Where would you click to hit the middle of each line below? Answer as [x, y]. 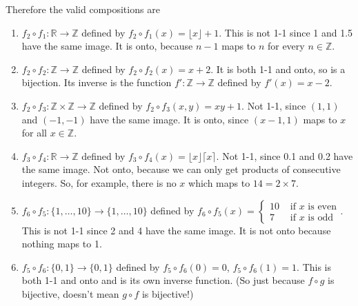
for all [34, 133]
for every [286, 46]
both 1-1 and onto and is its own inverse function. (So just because [163, 280]
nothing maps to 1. [62, 244]
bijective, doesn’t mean [70, 293]
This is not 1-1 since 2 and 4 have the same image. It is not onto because [176, 230]
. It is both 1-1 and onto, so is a [278, 69]
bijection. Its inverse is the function [97, 82]
